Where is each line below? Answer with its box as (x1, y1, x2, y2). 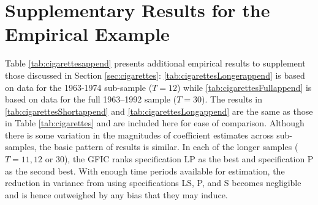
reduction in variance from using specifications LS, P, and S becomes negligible (5, 176, 301, 189)
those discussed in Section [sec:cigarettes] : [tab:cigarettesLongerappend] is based (5, 68, 305, 81)
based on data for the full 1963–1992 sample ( (5, 93, 177, 106)
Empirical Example (5, 21, 170, 46)
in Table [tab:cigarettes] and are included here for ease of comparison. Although (5, 117, 305, 129)
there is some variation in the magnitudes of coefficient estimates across (5, 128, 274, 141)
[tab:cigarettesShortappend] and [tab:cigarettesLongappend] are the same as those (5, 104, 313, 117)
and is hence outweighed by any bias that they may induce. (5, 188, 228, 201)
